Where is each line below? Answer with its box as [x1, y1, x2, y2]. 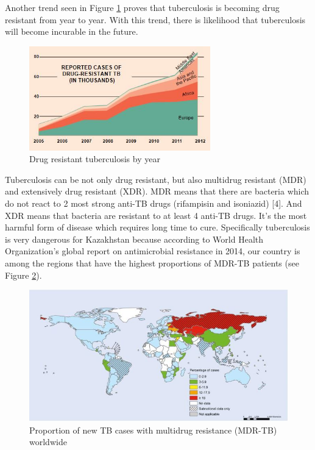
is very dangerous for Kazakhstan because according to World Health [5, 232, 264, 245]
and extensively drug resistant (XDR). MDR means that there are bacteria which [5, 185, 310, 198]
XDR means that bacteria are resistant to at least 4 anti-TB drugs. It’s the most [5, 209, 307, 221]
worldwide [29, 435, 67, 448]
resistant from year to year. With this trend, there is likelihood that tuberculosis [5, 13, 306, 26]
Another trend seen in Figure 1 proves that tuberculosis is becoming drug [5, 1, 280, 13]
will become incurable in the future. [5, 25, 138, 38]
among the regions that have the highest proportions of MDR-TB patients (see [5, 256, 299, 269]
